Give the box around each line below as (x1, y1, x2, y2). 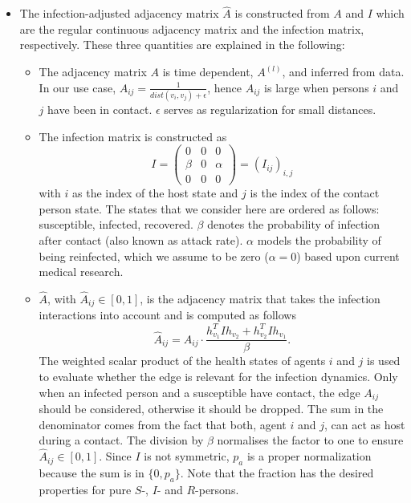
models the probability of (257, 232, 381, 249)
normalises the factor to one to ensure (217, 432, 404, 448)
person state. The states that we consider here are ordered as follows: (39, 200, 380, 217)
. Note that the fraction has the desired (180, 464, 374, 481)
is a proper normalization (246, 448, 372, 464)
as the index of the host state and (72, 185, 238, 201)
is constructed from (234, 5, 330, 22)
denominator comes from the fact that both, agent (39, 416, 287, 432)
